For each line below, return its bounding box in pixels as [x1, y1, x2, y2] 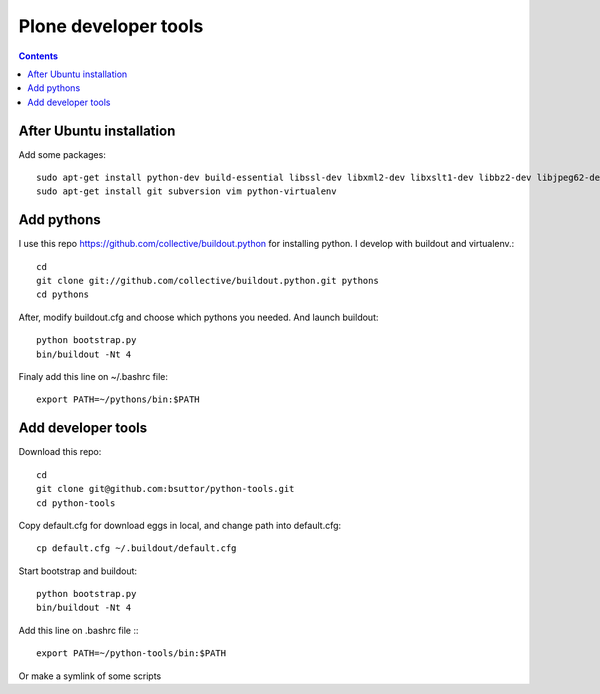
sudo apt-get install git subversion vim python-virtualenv [36, 186, 337, 197]
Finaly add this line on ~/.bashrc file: [18, 371, 169, 383]
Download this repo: [18, 446, 102, 458]
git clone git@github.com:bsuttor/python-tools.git [36, 483, 295, 495]
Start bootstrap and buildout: [18, 565, 138, 577]
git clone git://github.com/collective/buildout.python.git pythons [36, 275, 379, 287]
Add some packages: [18, 148, 107, 160]
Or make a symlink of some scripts [18, 670, 162, 682]
